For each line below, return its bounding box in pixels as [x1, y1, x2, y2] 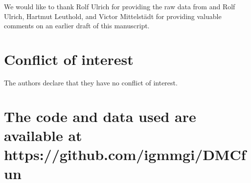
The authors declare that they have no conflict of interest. [4, 77, 178, 87]
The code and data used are [4, 106, 196, 126]
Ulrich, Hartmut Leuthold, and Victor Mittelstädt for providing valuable [4, 11, 222, 21]
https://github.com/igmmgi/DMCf [4, 144, 246, 164]
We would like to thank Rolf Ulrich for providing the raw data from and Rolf [4, 1, 235, 11]
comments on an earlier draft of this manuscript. [4, 20, 150, 31]
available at [4, 125, 82, 145]
